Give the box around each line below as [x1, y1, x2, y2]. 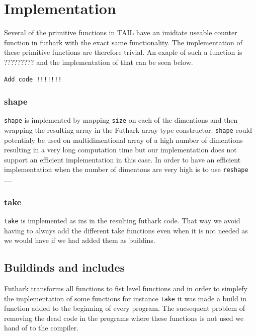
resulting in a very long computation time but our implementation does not [4, 144, 237, 155]
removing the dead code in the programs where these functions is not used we [4, 312, 244, 323]
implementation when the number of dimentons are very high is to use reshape [4, 164, 248, 175]
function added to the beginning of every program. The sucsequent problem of [4, 303, 245, 313]
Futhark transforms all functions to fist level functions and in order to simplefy [4, 283, 247, 293]
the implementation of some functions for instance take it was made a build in [4, 293, 247, 303]
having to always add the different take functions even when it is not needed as [4, 225, 248, 235]
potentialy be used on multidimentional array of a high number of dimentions [4, 134, 243, 145]
